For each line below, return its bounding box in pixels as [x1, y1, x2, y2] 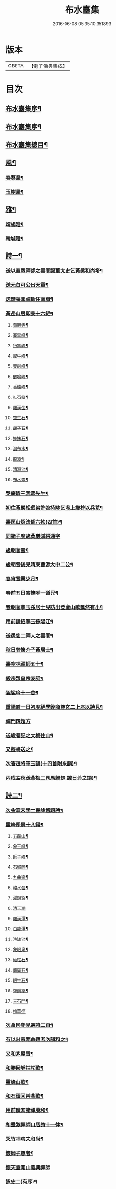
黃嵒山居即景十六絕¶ [5, 310, 54, 317]
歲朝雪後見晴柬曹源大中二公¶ [5, 561, 73, 568]
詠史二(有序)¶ [5, 1178, 37, 1185]
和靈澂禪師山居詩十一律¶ [5, 1122, 64, 1128]
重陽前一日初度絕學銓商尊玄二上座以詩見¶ [5, 703, 103, 710]
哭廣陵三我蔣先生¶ [5, 490, 49, 496]
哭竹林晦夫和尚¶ [5, 1136, 44, 1142]
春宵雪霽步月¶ [5, 576, 38, 582]
